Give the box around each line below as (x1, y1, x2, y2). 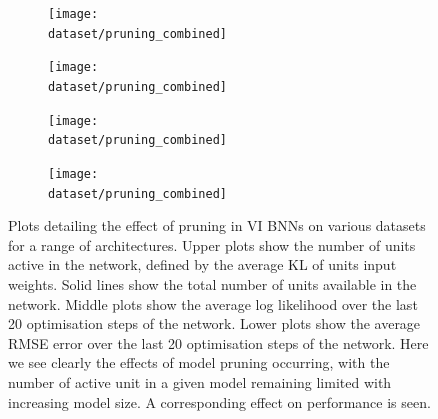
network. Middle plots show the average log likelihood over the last (8, 293, 418, 314)
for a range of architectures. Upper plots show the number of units (8, 234, 416, 255)
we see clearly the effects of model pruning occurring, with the (8, 352, 390, 373)
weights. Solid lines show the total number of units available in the (8, 274, 417, 295)
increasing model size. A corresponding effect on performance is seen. (8, 391, 431, 412)
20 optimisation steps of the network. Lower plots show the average (8, 313, 421, 334)
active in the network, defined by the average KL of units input (8, 254, 397, 275)
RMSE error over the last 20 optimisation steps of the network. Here (8, 332, 429, 353)
